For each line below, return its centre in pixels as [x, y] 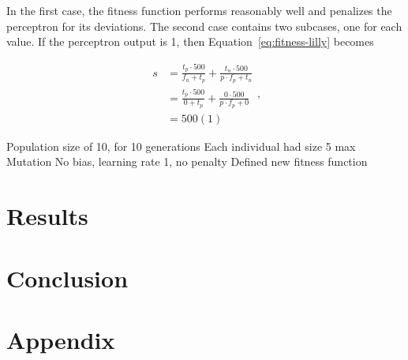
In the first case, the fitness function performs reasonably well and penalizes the [199, 10]
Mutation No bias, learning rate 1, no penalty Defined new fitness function [187, 161]
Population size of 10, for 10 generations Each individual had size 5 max [181, 146]
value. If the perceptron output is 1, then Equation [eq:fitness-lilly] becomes [190, 41]
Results [47, 216]
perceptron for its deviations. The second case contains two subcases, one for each [204, 26]
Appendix [61, 339]
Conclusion [67, 277]
